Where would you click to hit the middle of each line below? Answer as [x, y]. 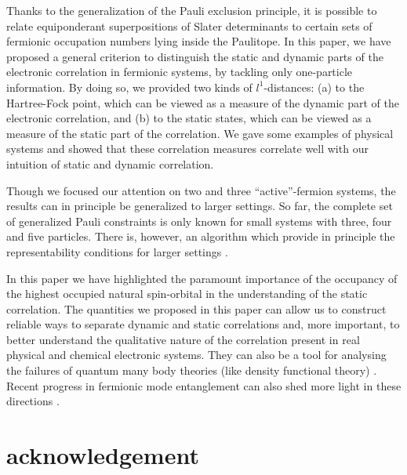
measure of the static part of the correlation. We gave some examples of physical [200, 133]
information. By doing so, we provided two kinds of [129, 87]
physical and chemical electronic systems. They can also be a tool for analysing [196, 355]
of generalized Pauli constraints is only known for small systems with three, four [199, 221]
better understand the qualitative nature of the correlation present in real [183, 339]
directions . [33, 401]
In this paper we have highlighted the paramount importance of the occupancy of [202, 278]
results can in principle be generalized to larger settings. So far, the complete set [200, 206]
